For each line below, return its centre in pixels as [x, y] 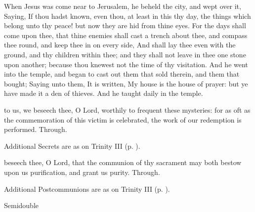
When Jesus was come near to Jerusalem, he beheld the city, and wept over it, [123, 6]
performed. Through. [36, 129]
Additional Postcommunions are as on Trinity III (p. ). [87, 189]
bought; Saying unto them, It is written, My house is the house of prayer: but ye [126, 83]
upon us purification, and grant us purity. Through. [82, 172]
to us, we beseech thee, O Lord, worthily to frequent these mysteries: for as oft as [127, 109]
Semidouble [21, 205]
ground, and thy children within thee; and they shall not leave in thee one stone [125, 54]
